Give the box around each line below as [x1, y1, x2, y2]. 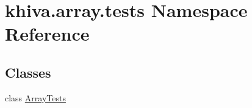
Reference [5, 21, 90, 46]
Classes [5, 62, 51, 81]
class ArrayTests [5, 91, 66, 104]
